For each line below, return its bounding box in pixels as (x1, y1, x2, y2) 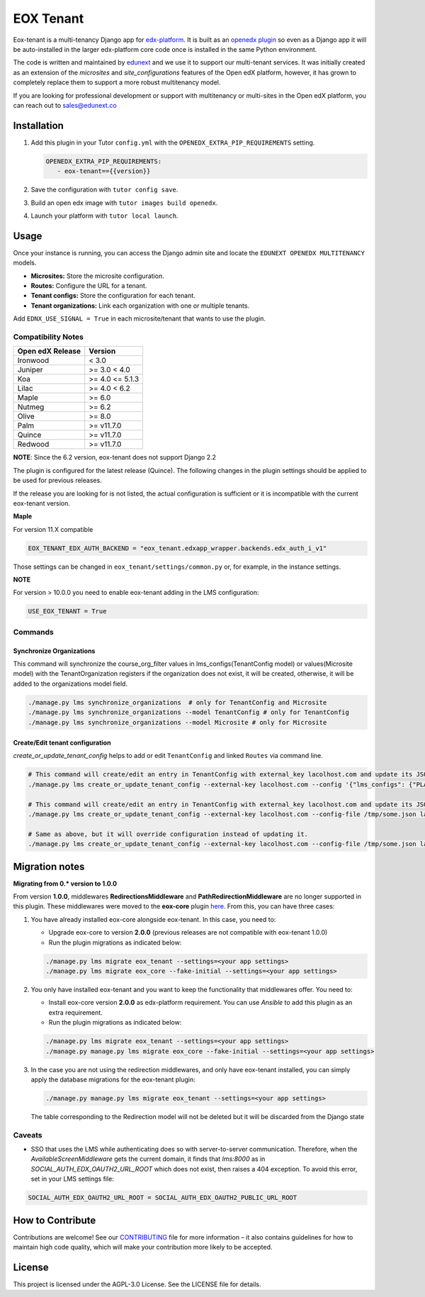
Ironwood (17, 355, 50, 365)
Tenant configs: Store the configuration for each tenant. (30, 291, 196, 300)
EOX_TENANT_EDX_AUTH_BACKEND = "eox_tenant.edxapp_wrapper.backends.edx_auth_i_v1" (28, 544, 327, 552)
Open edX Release (17, 346, 81, 356)
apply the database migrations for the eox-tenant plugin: (30, 1075, 195, 1084)
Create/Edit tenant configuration (13, 738, 111, 747)
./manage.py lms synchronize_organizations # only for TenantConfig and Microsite (28, 698, 327, 706)
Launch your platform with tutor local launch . (30, 211, 178, 220)
